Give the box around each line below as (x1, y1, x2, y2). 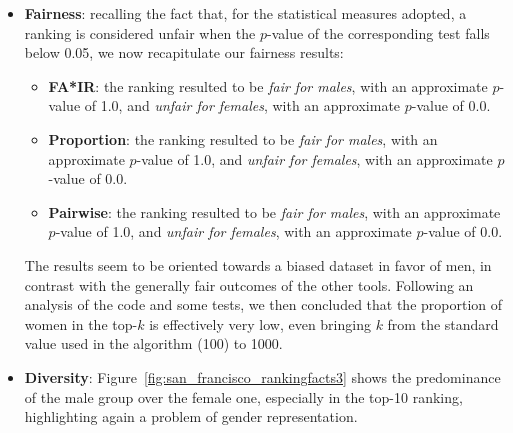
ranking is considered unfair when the (24, 22, 256, 43)
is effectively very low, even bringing (149, 313, 371, 334)
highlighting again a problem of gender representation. (24, 406, 358, 427)
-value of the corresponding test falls (267, 22, 490, 43)
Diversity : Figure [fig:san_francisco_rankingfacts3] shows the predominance (24, 366, 501, 387)
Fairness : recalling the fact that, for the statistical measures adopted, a (24, 3, 467, 23)
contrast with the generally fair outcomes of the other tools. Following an (24, 274, 474, 295)
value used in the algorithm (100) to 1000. (24, 333, 283, 354)
